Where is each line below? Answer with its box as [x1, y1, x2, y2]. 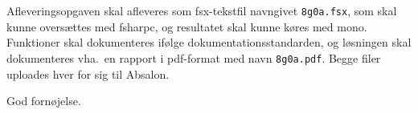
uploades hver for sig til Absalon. [6, 65, 170, 82]
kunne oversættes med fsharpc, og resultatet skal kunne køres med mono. [6, 18, 367, 35]
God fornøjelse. [6, 92, 81, 109]
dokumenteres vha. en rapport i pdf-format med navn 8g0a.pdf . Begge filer [6, 49, 381, 66]
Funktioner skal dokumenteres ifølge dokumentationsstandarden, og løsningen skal [6, 34, 412, 51]
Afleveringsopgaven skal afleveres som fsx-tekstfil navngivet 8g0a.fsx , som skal [6, 2, 397, 18]
